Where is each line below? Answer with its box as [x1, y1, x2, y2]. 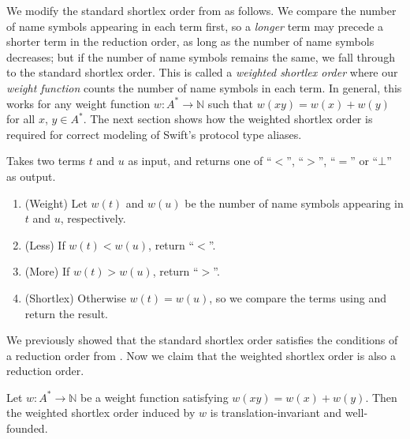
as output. [6, 167, 56, 184]
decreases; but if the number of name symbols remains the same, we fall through [6, 48, 395, 65]
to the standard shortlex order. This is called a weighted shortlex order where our [6, 64, 398, 81]
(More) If [24, 263, 70, 280]
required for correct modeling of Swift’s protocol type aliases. [6, 126, 302, 142]
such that [207, 95, 254, 111]
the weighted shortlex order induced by [6, 404, 196, 421]
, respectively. [60, 210, 126, 227]
